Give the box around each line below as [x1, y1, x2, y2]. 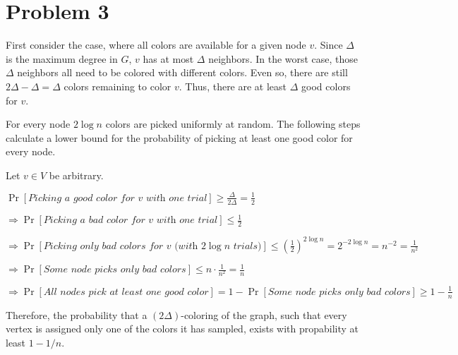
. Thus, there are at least [179, 78, 287, 93]
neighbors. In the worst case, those [208, 51, 358, 66]
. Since [314, 37, 343, 52]
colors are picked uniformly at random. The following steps [105, 116, 361, 131]
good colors [301, 78, 351, 93]
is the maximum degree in [6, 51, 118, 66]
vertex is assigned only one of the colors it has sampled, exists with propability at [6, 321, 359, 336]
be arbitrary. [49, 167, 104, 182]
